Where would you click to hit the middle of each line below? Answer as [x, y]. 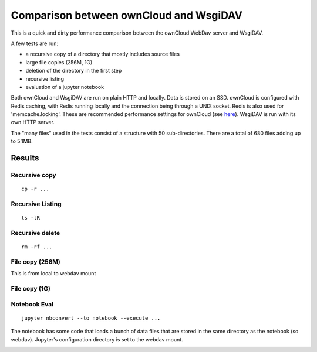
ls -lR [31, 218]
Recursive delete [36, 233]
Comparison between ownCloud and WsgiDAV [127, 15]
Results [25, 158]
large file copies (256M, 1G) [59, 62]
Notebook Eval [32, 304]
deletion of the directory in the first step [74, 71]
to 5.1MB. [22, 141]
